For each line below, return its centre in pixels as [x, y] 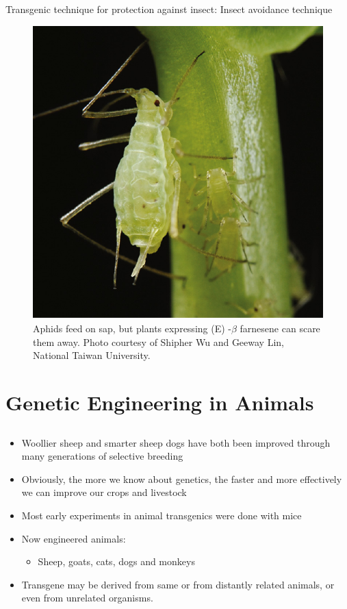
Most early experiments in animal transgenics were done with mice [162, 515]
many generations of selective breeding [102, 456]
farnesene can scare [280, 328]
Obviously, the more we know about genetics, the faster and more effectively [182, 478]
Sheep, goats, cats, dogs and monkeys [116, 561]
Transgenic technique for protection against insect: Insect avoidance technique [169, 9]
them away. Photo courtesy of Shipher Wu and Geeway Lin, [158, 341]
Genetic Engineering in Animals [160, 402]
